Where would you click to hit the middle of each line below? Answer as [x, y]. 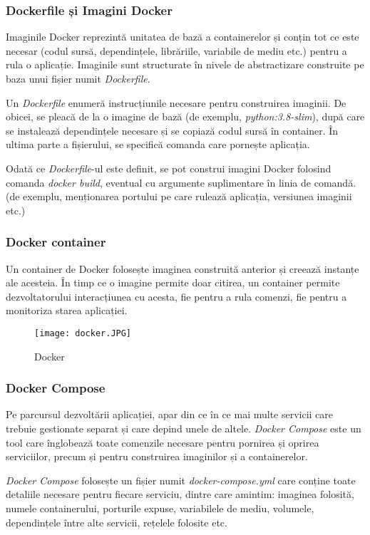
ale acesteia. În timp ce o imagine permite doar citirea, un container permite [173, 282]
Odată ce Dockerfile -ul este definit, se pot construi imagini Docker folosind [169, 168]
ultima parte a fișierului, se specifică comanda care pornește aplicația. [158, 144]
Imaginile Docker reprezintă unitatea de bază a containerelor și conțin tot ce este [183, 37]
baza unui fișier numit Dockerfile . [78, 78]
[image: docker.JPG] [83, 333]
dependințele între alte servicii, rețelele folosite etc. [117, 522]
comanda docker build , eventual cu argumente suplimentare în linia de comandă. [181, 182]
